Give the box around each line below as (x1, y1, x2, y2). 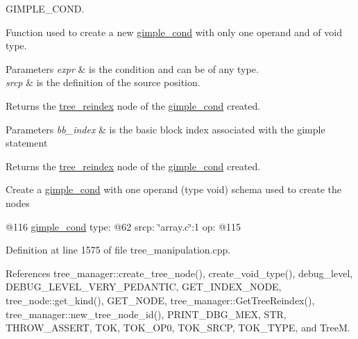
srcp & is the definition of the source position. (6, 75, 201, 90)
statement (6, 135, 48, 150)
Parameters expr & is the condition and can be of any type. (6, 61, 259, 76)
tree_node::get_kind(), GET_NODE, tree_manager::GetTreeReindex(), (6, 292, 315, 307)
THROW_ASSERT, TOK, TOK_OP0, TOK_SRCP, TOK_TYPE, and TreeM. (6, 320, 350, 335)
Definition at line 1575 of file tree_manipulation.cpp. (6, 242, 231, 257)
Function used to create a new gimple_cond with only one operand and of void (6, 24, 342, 39)
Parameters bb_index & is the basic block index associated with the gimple (6, 122, 325, 136)
